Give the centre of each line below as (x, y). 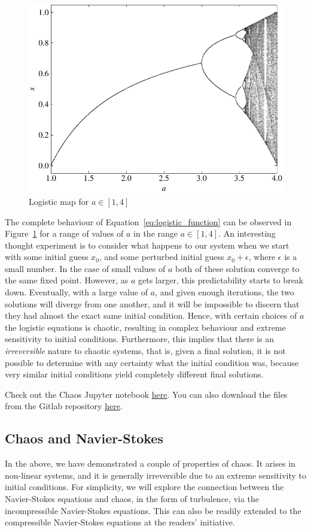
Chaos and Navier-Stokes (84, 438)
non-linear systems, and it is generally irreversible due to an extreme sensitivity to (155, 475)
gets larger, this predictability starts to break (221, 280)
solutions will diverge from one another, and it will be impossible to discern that (152, 303)
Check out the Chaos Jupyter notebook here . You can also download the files (146, 394)
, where (262, 257)
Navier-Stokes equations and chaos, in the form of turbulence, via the (132, 498)
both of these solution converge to (237, 268)
